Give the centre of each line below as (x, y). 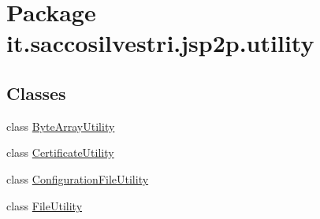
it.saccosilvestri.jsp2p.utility (160, 43)
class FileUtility (45, 205)
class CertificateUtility (60, 152)
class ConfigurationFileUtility (78, 178)
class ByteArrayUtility (61, 126)
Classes (36, 93)
